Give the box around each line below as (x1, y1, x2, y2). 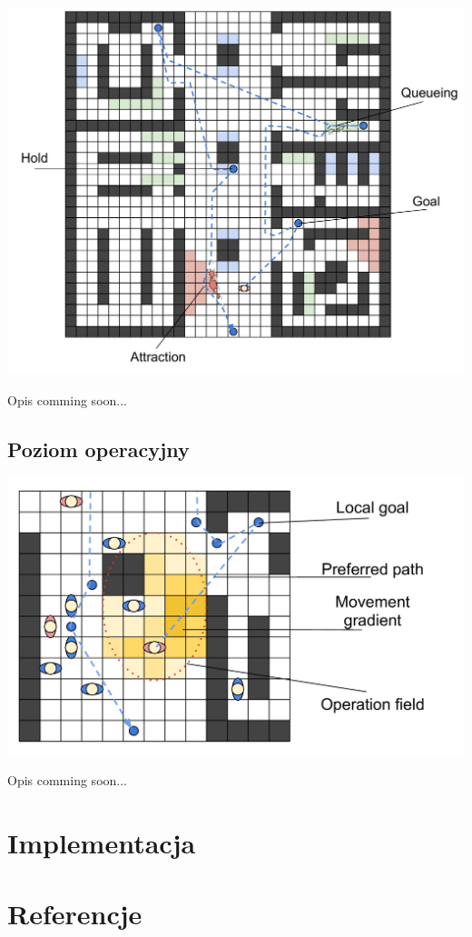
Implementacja (7, 823, 196, 861)
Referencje (7, 894, 143, 932)
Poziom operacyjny (7, 434, 190, 463)
